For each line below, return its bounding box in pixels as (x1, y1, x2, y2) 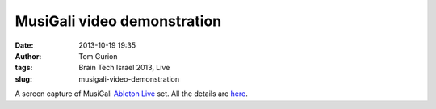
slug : (15, 73, 32, 84)
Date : (15, 40, 34, 50)
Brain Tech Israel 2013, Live (78, 63, 170, 73)
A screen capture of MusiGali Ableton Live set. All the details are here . (15, 89, 248, 99)
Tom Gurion (78, 51, 118, 61)
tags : (15, 63, 33, 73)
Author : (15, 51, 42, 61)
